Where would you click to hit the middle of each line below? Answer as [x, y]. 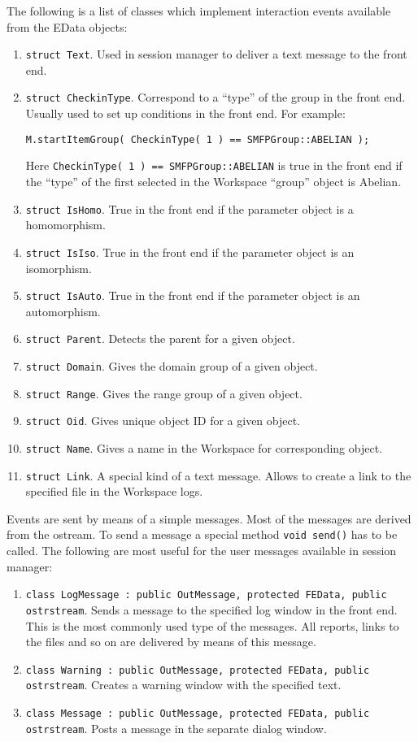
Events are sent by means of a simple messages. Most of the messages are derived [209, 518]
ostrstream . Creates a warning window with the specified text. [183, 685]
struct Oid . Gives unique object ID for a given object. [163, 421]
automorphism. [63, 311]
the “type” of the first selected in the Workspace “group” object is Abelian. [213, 181]
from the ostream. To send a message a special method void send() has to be [202, 534]
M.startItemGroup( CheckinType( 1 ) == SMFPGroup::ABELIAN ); [198, 139]
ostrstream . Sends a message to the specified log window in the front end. [211, 609]
